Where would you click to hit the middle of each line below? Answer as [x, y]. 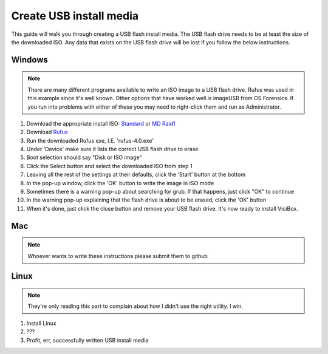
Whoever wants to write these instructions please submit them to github [118, 256]
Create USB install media [75, 16]
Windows [29, 60]
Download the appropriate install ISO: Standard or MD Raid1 [101, 123]
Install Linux [42, 323]
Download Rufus [47, 132]
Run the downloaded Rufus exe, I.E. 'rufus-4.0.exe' [90, 140]
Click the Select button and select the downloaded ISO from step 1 [109, 166]
